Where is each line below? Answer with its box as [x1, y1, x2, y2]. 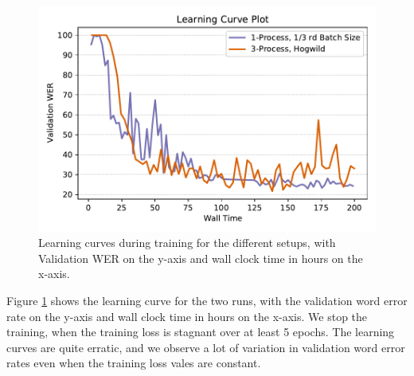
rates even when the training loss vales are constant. [6, 354, 261, 371]
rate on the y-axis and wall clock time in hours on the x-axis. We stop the [6, 307, 368, 324]
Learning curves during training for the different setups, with [38, 234, 336, 251]
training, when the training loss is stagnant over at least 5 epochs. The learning [6, 323, 395, 340]
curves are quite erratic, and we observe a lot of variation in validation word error [6, 339, 405, 355]
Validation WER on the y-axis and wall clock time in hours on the [38, 249, 363, 266]
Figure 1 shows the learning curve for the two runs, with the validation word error [6, 292, 408, 309]
